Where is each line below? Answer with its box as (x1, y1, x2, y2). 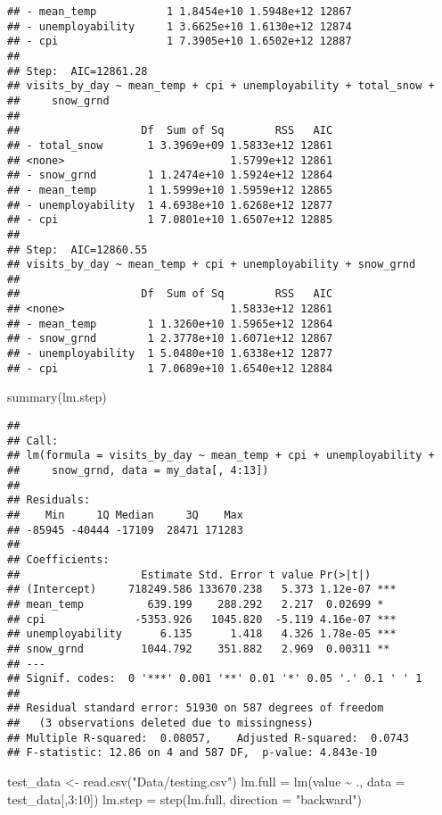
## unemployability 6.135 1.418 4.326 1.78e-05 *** (7, 628, 397, 641)
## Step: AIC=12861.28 (7, 64, 148, 78)
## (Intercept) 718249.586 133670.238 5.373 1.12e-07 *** (7, 583, 397, 596)
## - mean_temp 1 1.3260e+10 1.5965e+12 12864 (7, 317, 333, 330)
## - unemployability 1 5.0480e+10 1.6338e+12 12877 (7, 347, 333, 361)
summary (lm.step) (7, 387, 107, 406)
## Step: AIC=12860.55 (7, 243, 148, 256)
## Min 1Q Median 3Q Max (7, 508, 243, 521)
